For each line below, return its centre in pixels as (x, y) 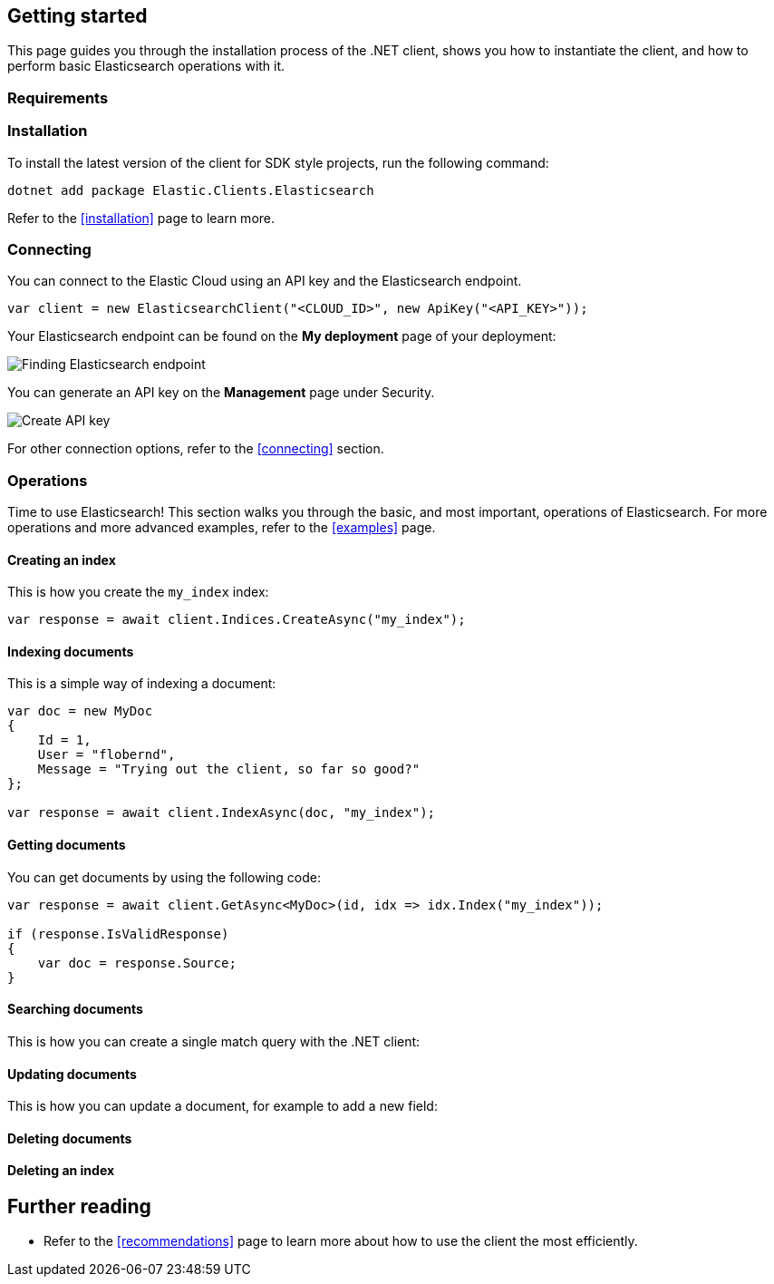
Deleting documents (70, 1138)
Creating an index (62, 559)
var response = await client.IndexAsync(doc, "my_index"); (222, 813)
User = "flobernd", (106, 755)
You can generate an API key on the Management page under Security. (221, 393)
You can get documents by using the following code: (164, 877)
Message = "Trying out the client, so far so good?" (229, 769)
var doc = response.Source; (137, 963)
